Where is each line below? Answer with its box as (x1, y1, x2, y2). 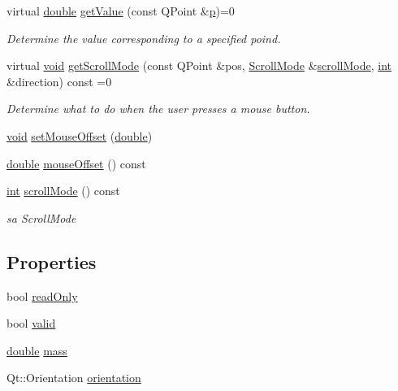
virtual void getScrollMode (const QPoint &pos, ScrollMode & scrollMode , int (6, 57, 392, 74)
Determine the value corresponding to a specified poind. (6, 29, 281, 46)
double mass (6, 341, 67, 358)
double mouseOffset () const (6, 154, 146, 172)
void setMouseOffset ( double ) (6, 127, 153, 144)
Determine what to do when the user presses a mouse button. (6, 100, 310, 117)
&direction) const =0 (6, 72, 112, 89)
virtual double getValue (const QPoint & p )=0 (6, 2, 235, 19)
